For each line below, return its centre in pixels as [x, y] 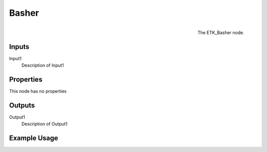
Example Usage [34, 138]
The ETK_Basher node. [221, 33]
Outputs [22, 105]
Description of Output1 [44, 124]
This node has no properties [38, 91]
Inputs [19, 47]
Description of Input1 [43, 65]
